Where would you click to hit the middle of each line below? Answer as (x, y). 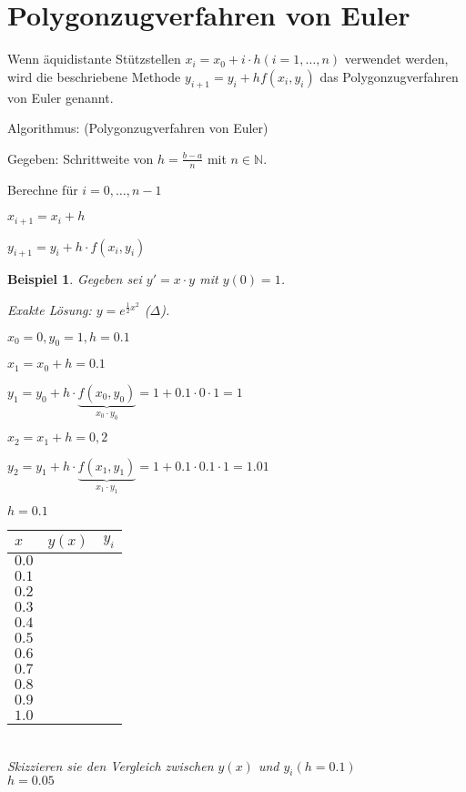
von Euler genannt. (61, 97)
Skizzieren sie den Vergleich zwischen (111, 765)
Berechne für (43, 189)
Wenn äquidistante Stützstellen (94, 59)
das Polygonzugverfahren (389, 76)
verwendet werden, (396, 59)
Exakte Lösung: (50, 309)
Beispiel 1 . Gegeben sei (75, 279)
